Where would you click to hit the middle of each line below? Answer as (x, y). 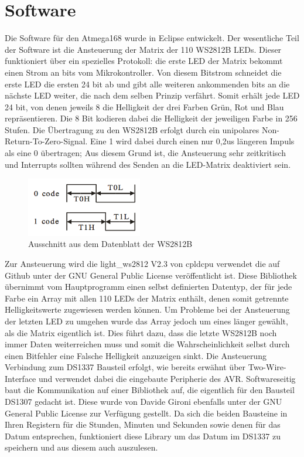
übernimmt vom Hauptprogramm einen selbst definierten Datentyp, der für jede (148, 287)
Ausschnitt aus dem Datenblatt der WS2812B (110, 244)
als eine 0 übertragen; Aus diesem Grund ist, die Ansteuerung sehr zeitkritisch (145, 153)
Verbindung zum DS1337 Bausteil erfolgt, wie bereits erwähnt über (125, 367)
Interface (21, 378)
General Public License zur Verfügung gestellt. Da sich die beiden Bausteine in (146, 413)
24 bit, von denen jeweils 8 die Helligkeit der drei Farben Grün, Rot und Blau (144, 106)
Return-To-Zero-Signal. (46, 141)
